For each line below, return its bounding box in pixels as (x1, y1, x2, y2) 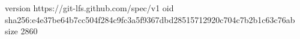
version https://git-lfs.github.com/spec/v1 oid (5, 2, 174, 14)
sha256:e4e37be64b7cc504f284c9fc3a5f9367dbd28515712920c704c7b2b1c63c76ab (5, 13, 295, 25)
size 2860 (5, 25, 38, 37)
